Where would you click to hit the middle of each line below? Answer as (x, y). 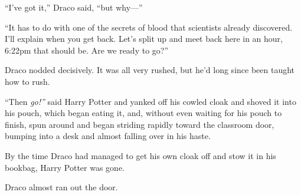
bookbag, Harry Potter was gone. (65, 167)
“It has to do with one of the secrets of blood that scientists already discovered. (149, 27)
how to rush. (27, 81)
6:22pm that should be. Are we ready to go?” (87, 50)
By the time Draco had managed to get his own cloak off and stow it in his (140, 155)
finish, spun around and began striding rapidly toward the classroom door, (140, 124)
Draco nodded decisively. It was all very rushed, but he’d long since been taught (150, 70)
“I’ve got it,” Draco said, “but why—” (74, 7)
